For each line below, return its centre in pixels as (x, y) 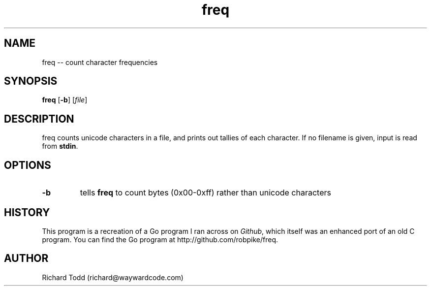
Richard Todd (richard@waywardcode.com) (113, 277)
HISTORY (27, 212)
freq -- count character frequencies (100, 62)
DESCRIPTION (39, 119)
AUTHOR (26, 258)
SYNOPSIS (31, 81)
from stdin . (60, 146)
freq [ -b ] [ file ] (65, 100)
